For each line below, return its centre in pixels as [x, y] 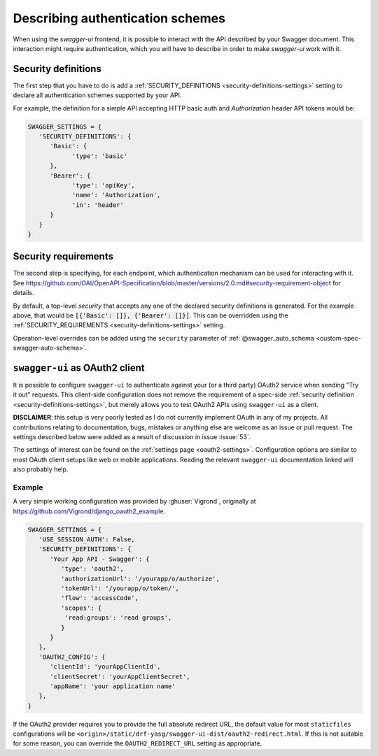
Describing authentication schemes [119, 18]
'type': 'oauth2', [92, 569]
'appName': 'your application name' [113, 686]
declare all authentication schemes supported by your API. [97, 95]
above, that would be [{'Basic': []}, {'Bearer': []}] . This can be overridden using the [150, 315]
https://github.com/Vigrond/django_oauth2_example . [89, 511]
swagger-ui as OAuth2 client [79, 368]
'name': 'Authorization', [116, 195]
